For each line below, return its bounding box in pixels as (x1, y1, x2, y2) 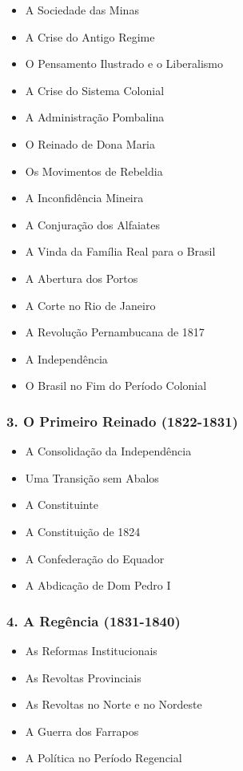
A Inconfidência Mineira (25, 189, 144, 206)
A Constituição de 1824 (25, 523, 141, 539)
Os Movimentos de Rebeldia (25, 162, 163, 179)
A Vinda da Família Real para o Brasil (25, 243, 216, 260)
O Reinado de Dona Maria (25, 135, 156, 152)
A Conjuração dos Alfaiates (25, 216, 160, 232)
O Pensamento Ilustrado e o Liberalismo (25, 55, 224, 72)
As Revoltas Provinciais (25, 669, 141, 686)
